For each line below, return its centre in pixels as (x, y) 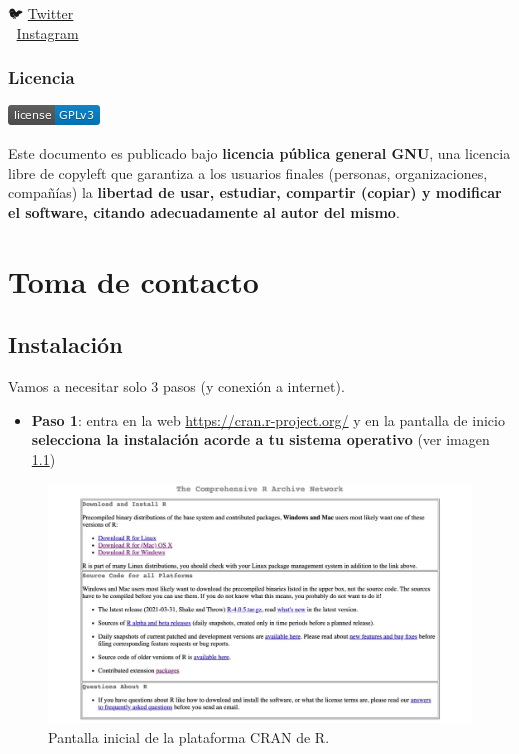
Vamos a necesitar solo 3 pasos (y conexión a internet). (176, 385)
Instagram (47, 32)
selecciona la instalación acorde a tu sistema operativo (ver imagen (260, 439)
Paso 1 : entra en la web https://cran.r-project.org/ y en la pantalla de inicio (268, 419)
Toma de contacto (133, 280)
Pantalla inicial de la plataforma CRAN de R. (189, 736)
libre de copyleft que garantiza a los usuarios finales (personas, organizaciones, (248, 172)
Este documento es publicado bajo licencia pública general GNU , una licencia (259, 153)
